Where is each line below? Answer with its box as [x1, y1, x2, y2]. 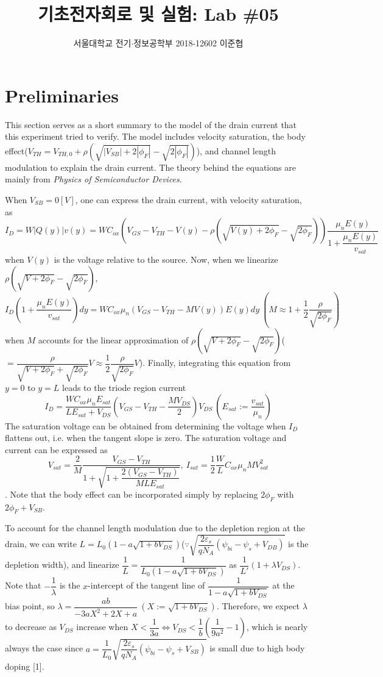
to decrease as [5, 620, 57, 633]
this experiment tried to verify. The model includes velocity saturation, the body [5, 130, 306, 143]
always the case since [5, 642, 83, 654]
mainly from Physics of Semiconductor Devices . [5, 173, 182, 185]
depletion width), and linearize [5, 558, 119, 571]
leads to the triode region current [62, 381, 186, 394]
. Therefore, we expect [216, 600, 300, 612]
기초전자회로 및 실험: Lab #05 [38, 1, 279, 26]
